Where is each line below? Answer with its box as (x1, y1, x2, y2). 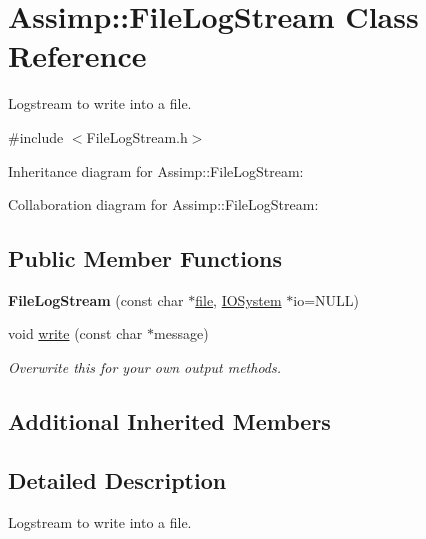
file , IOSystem (195, 289, 282, 310)
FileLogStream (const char (8, 289, 184, 310)
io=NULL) (293, 289, 360, 310)
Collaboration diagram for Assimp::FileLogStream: (8, 194, 319, 215)
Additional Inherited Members (8, 406, 331, 437)
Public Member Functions (8, 243, 282, 274)
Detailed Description (8, 464, 227, 495)
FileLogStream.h (86, 126, 188, 147)
